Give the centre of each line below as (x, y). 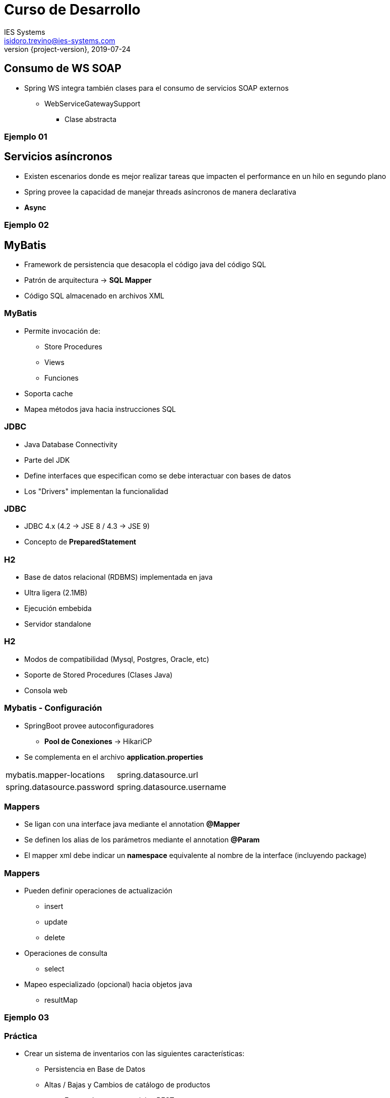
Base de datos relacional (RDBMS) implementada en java (118, 577)
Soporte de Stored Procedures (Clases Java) (99, 675)
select (54, 969)
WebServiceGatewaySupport (92, 103)
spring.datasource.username (171, 787)
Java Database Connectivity (71, 444)
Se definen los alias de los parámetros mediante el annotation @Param (142, 840)
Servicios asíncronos (58, 157)
